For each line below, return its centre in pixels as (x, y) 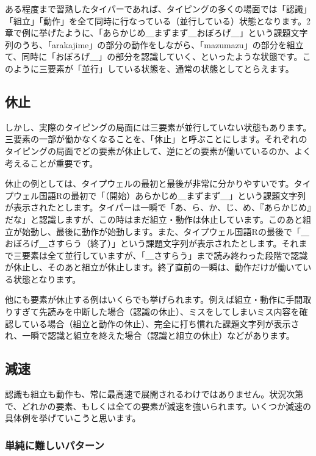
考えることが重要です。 (52, 163)
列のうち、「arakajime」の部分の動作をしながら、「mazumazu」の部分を (146, 44)
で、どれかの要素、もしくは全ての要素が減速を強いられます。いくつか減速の (158, 406)
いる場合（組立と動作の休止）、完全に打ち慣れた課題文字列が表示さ (165, 323)
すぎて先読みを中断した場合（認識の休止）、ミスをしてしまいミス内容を (156, 312)
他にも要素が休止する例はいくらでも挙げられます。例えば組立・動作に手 (150, 299)
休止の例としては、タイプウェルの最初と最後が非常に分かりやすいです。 (149, 183)
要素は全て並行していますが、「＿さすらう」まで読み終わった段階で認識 (165, 255)
